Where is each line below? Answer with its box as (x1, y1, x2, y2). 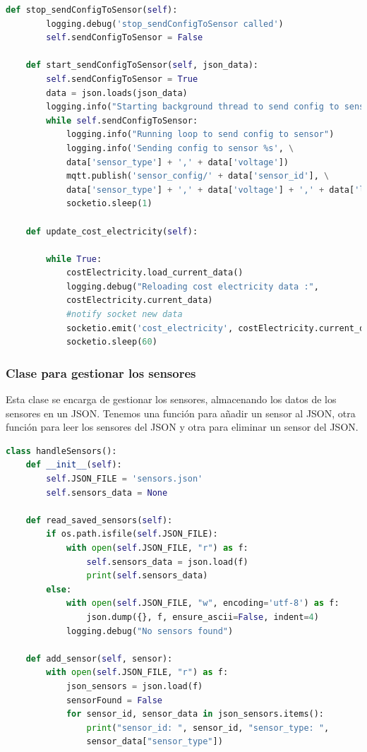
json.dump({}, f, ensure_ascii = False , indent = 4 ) (86, 611, 319, 622)
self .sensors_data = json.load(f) (86, 556, 248, 567)
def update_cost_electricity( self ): (25, 226, 198, 237)
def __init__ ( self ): (25, 460, 122, 470)
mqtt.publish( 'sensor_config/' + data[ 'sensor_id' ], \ (66, 171, 330, 181)
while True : (46, 253, 102, 264)
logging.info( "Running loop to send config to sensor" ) (66, 129, 335, 140)
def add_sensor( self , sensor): (25, 653, 173, 664)
